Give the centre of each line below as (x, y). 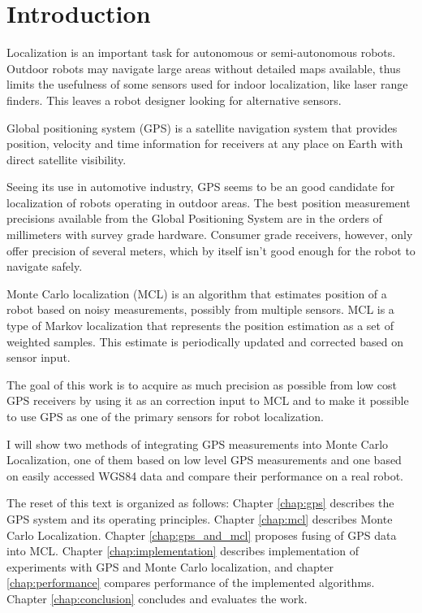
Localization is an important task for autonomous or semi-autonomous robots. (201, 52)
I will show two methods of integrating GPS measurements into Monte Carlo (198, 443)
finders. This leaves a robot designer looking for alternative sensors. (174, 100)
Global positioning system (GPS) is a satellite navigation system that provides (202, 127)
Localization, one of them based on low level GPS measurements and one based (204, 460)
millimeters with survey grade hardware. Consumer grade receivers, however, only (210, 235)
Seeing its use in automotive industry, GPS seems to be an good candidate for (201, 187)
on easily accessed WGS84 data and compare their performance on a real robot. (205, 475)
